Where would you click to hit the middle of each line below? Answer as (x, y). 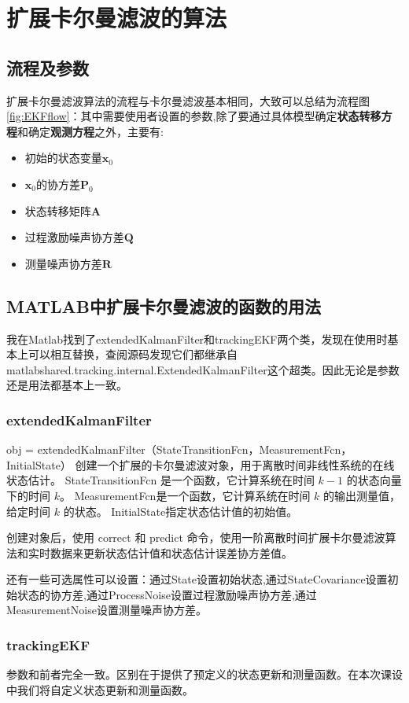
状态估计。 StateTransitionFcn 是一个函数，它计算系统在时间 (160, 480)
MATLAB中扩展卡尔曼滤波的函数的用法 (164, 305)
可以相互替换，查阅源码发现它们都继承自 (133, 354)
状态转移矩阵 (58, 210)
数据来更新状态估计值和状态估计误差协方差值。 (171, 552)
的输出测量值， (362, 495)
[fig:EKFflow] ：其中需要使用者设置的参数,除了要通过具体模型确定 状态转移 (194, 116)
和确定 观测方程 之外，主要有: (90, 131)
